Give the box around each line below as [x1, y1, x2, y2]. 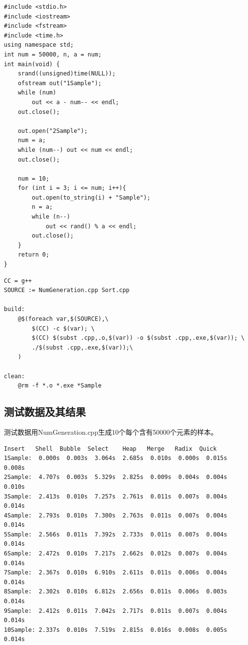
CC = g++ [4, 277, 32, 284]
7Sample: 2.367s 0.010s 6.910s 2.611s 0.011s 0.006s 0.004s [4, 569, 228, 576]
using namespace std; [4, 41, 74, 49]
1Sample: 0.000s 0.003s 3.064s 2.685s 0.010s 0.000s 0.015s [4, 455, 228, 462]
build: [4, 306, 25, 313]
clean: [4, 372, 25, 380]
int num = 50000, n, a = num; [4, 51, 102, 58]
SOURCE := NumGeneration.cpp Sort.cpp [4, 287, 130, 294]
